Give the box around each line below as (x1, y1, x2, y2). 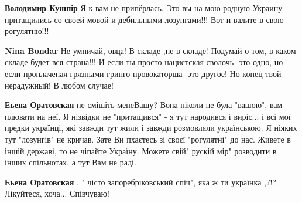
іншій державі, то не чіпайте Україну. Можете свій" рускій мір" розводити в (5, 144, 277, 157)
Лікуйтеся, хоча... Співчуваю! (5, 187, 109, 199)
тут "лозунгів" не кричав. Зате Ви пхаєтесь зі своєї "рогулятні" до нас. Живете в (5, 133, 291, 145)
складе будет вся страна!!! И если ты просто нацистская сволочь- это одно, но (5, 56, 283, 68)
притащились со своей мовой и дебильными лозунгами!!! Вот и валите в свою (5, 13, 284, 25)
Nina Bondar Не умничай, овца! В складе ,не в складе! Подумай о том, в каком (5, 44, 296, 56)
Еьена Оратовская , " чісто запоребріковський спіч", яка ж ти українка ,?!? (5, 175, 277, 188)
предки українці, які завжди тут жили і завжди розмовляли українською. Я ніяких (5, 121, 297, 134)
